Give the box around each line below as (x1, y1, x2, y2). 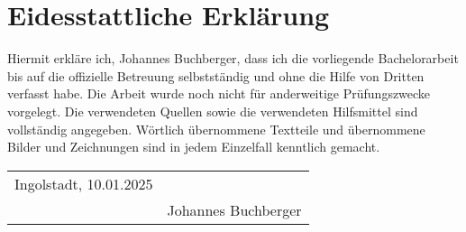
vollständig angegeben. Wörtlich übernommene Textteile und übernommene (7, 119, 425, 138)
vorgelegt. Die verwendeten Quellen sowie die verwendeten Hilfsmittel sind (7, 101, 418, 120)
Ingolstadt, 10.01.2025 (14, 172, 153, 194)
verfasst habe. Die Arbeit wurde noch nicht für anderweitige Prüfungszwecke (7, 84, 431, 103)
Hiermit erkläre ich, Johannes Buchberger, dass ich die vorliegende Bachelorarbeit (7, 49, 459, 68)
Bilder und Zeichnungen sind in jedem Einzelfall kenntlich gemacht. (7, 137, 380, 156)
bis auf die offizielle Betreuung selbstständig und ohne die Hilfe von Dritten (7, 66, 425, 85)
